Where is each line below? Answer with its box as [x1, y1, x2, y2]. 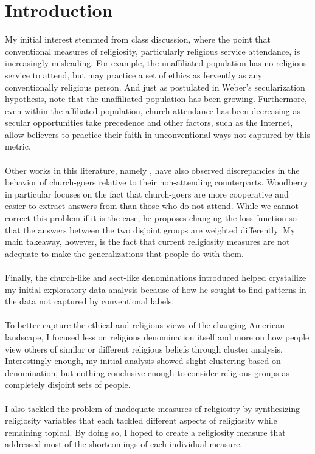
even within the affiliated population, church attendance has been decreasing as [5, 104, 301, 117]
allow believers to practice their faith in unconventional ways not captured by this [5, 128, 311, 140]
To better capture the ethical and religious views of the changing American [5, 318, 285, 331]
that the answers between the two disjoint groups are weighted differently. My [5, 223, 296, 236]
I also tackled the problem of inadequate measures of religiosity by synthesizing [5, 402, 300, 414]
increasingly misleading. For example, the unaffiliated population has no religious [5, 57, 307, 69]
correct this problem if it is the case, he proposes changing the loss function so [5, 212, 297, 224]
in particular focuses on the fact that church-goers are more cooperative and [5, 187, 289, 200]
